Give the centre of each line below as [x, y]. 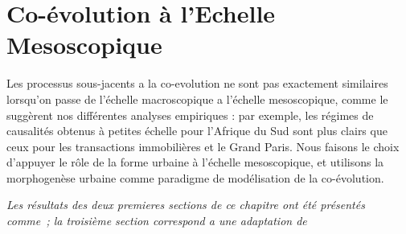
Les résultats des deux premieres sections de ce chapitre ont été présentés [186, 205]
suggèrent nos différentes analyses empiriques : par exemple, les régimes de [190, 115]
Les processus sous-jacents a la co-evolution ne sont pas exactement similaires [197, 83]
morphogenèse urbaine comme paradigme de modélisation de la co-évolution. [195, 177]
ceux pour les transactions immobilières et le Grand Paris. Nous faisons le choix [203, 146]
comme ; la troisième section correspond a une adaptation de [157, 221]
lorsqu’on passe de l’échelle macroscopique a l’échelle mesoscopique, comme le [197, 99]
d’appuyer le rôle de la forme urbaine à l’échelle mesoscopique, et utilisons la [195, 162]
